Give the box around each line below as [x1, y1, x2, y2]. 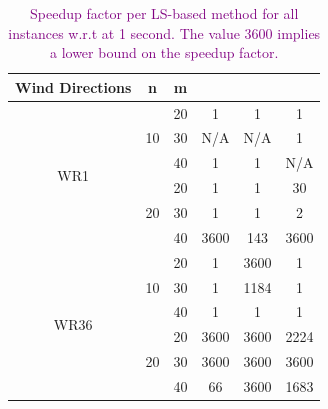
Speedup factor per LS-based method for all [30, 3, 299, 23]
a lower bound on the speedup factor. [49, 42, 279, 63]
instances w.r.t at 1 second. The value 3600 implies [8, 22, 321, 43]
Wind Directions [15, 76, 132, 97]
